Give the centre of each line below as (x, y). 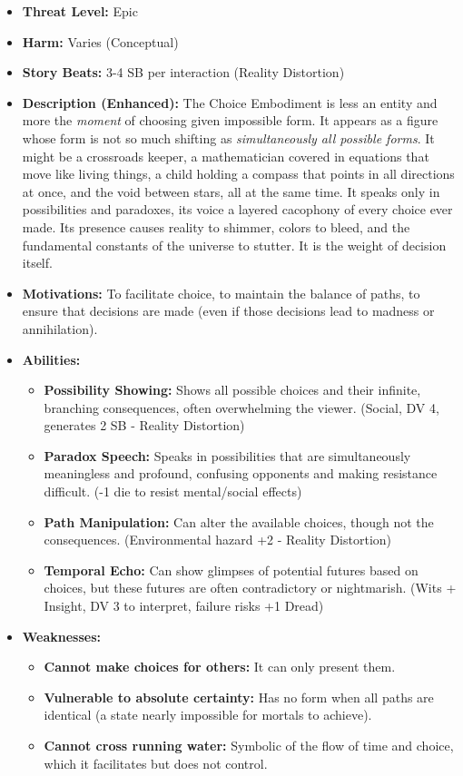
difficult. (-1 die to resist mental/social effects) (173, 491)
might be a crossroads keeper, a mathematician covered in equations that (226, 156)
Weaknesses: (62, 636)
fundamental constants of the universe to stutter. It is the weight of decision (234, 245)
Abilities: (51, 359)
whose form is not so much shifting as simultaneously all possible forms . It (228, 138)
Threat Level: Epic (80, 11)
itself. (37, 263)
